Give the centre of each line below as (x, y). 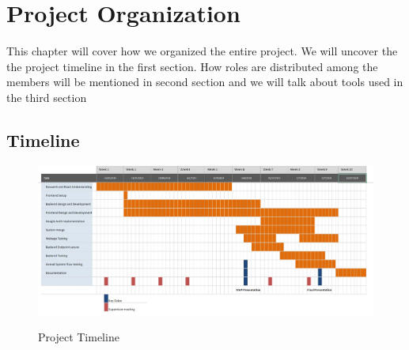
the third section (47, 97)
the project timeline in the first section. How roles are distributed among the (192, 66)
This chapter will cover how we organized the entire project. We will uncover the (202, 51)
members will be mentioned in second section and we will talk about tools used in (205, 82)
